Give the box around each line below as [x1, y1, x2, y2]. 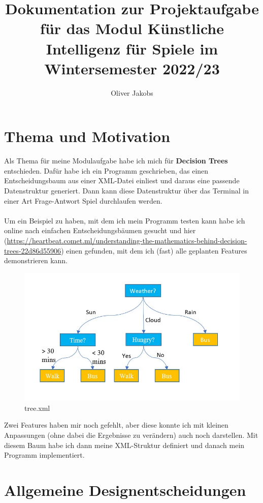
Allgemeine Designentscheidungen [4, 479, 246, 500]
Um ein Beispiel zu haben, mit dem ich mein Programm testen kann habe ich [4, 215, 245, 226]
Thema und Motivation [4, 126, 171, 147]
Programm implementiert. [4, 450, 85, 460]
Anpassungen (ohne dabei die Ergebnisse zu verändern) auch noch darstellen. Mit [4, 429, 258, 440]
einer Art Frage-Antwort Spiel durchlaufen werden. [4, 195, 162, 206]
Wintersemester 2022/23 [44, 58, 220, 78]
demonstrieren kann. [4, 255, 68, 266]
